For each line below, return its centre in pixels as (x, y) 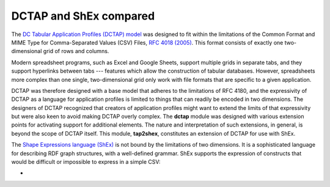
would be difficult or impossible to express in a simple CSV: (86, 162)
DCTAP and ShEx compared (83, 16)
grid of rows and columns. (76, 51)
